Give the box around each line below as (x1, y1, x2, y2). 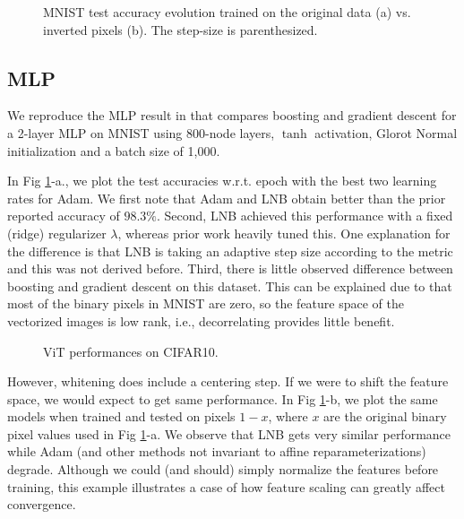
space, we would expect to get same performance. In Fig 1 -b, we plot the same (7, 389, 438, 408)
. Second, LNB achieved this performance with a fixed (156, 206, 453, 225)
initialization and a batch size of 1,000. (7, 141, 220, 160)
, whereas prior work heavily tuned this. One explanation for (117, 223, 451, 242)
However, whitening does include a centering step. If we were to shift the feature (7, 372, 449, 391)
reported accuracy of (7, 206, 120, 225)
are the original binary (323, 407, 447, 426)
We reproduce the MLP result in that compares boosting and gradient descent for (7, 106, 457, 125)
